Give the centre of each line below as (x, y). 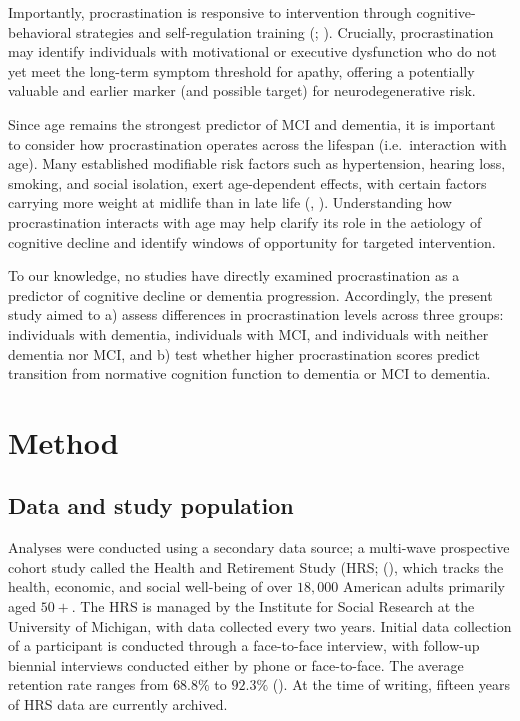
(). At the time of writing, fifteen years (391, 684)
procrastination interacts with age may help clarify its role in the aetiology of (245, 221)
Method (63, 441)
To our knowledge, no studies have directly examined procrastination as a (234, 275)
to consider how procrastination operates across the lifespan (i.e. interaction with (257, 143)
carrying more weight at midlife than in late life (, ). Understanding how (230, 202)
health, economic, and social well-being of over (150, 586)
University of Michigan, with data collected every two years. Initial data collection (260, 625)
